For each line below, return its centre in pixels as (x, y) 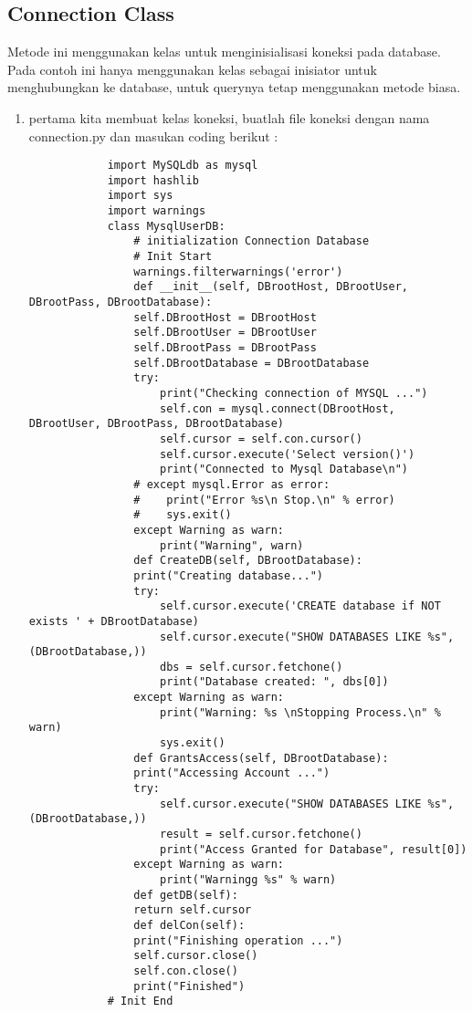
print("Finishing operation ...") (238, 940)
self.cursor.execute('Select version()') (287, 454)
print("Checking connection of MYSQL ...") (294, 394)
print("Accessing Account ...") (232, 773)
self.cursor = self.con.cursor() (261, 438)
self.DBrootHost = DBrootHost (225, 317)
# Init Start (173, 257)
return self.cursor (193, 910)
